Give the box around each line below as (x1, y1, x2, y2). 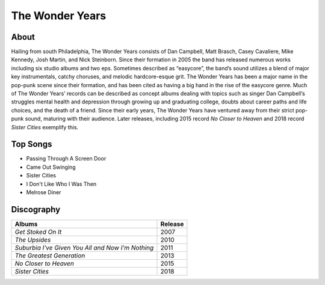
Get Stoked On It (14, 227, 62, 236)
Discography (11, 204, 61, 215)
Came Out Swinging (26, 163, 76, 171)
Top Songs (11, 139, 52, 150)
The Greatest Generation (14, 251, 85, 260)
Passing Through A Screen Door (26, 155, 107, 162)
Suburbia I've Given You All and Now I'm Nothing (14, 244, 154, 252)
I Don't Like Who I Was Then (26, 180, 97, 188)
